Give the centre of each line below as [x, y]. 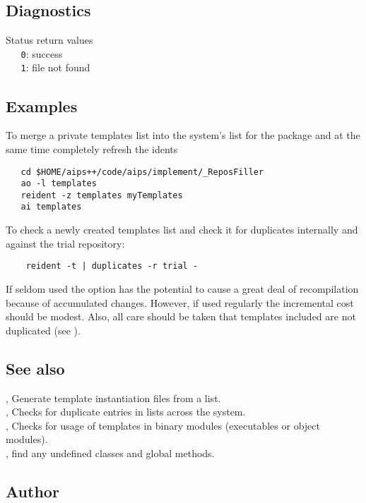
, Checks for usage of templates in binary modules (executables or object [163, 425]
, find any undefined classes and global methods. [110, 453]
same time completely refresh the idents [92, 149]
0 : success [42, 53]
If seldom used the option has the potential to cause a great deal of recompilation [182, 288]
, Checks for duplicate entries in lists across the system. [126, 412]
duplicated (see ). [43, 330]
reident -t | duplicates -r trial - [112, 266]
